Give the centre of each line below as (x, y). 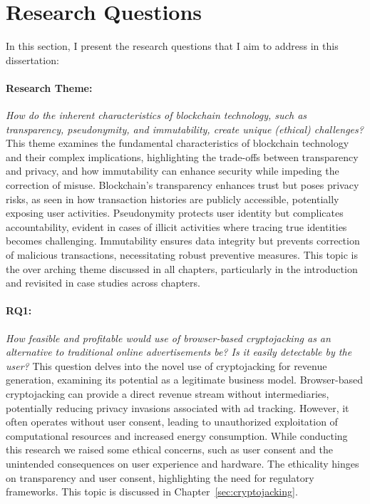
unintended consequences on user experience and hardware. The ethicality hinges (183, 463)
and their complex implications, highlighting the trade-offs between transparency (182, 156)
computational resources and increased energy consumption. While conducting (177, 435)
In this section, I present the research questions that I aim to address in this (172, 46)
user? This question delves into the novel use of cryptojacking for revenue (166, 365)
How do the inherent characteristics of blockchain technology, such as (156, 115)
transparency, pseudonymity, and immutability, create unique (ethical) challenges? (185, 129)
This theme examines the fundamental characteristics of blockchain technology (178, 143)
